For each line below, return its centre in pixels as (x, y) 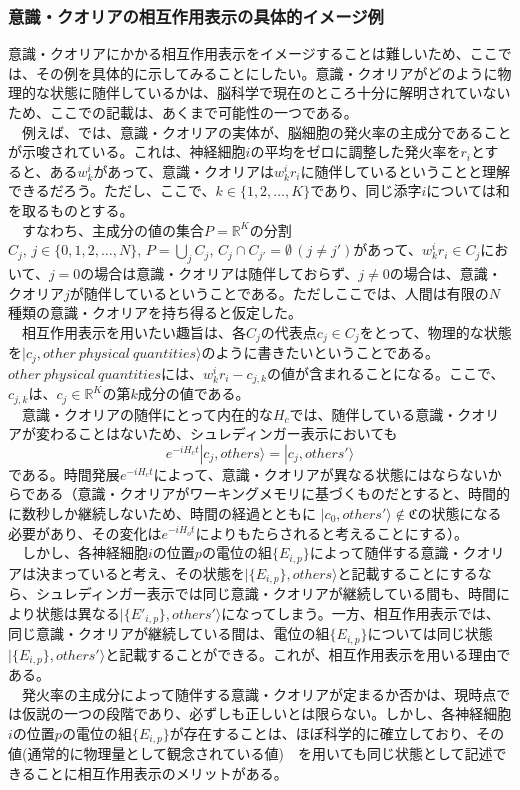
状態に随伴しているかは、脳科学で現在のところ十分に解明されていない (280, 92)
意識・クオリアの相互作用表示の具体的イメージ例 (196, 15)
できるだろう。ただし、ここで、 (112, 190)
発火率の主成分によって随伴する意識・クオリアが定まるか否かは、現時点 (259, 693)
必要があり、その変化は (85, 532)
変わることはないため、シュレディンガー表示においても (216, 433)
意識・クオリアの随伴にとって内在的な (147, 413)
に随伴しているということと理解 (405, 170)
